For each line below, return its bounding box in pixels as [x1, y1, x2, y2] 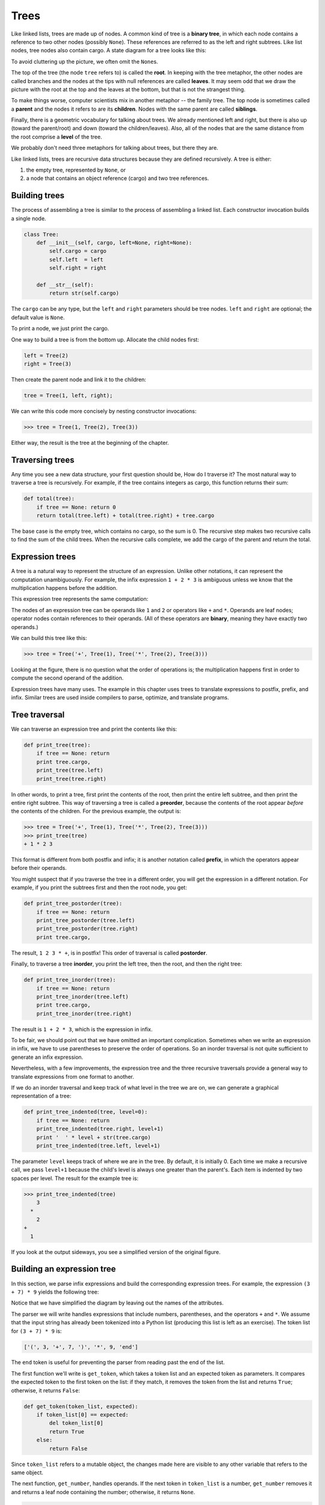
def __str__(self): [36, 282, 94, 288]
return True [49, 1428, 84, 1435]
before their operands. [11, 864, 67, 872]
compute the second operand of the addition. [11, 674, 124, 681]
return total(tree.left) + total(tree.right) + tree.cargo [36, 512, 215, 519]
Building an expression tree [11, 1264, 116, 1274]
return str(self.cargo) [49, 290, 120, 297]
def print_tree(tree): [23, 741, 91, 748]
